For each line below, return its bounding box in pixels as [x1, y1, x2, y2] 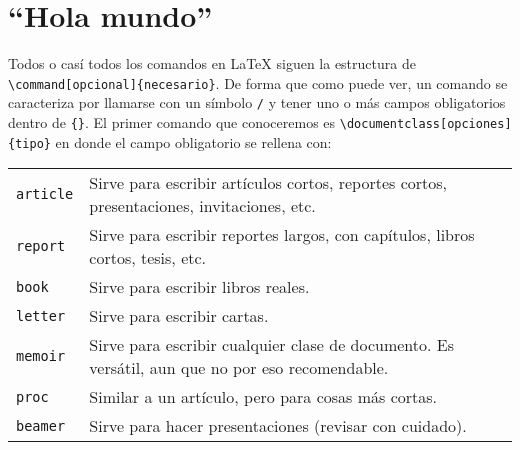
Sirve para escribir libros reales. [89, 275, 310, 299]
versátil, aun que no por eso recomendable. [89, 356, 389, 380]
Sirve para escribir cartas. [89, 304, 269, 328]
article [16, 186, 74, 203]
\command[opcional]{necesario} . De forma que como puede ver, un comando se [8, 72, 508, 93]
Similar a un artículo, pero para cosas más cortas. [89, 385, 437, 409]
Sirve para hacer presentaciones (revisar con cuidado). [89, 414, 467, 438]
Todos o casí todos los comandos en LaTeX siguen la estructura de [8, 53, 416, 74]
